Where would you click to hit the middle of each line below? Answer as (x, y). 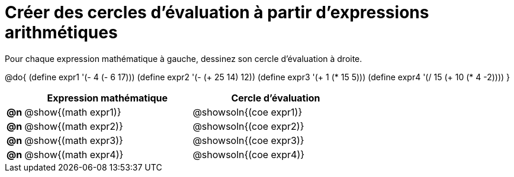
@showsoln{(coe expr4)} (249, 154)
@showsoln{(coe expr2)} (248, 126)
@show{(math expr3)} (74, 140)
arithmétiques (61, 32)
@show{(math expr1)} (73, 112)
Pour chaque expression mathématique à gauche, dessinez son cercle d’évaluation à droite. (184, 58)
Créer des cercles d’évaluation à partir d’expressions (217, 12)
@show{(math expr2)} (74, 126)
